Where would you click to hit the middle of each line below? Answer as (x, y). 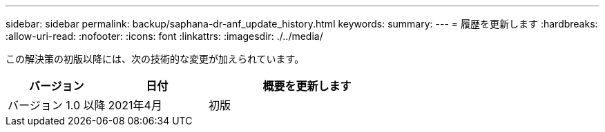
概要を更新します (307, 86)
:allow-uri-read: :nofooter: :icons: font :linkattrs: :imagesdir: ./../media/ (164, 36)
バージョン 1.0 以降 (57, 105)
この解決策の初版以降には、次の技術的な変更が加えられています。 (155, 59)
